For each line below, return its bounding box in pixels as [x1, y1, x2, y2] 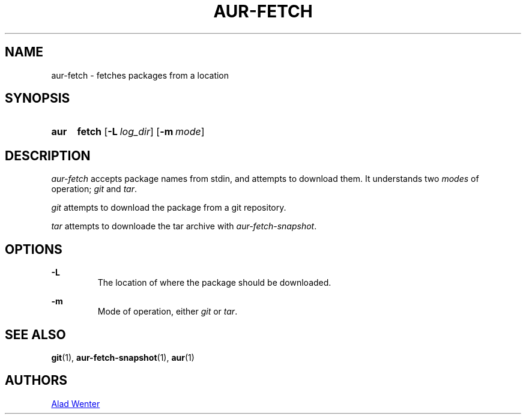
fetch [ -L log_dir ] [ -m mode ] [77, 125, 205, 138]
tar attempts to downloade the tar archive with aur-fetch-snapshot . [51, 221, 317, 232]
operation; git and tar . [51, 184, 137, 194]
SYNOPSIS [5, 91, 70, 106]
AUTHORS [5, 373, 68, 388]
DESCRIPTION [5, 148, 91, 163]
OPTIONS [5, 241, 62, 257]
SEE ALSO [5, 327, 66, 342]
